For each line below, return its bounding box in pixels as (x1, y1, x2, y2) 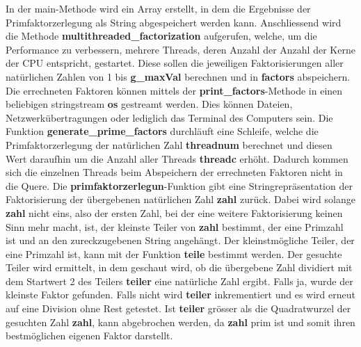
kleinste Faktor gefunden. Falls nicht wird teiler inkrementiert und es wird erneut (6, 287, 355, 302)
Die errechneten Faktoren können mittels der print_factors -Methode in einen (6, 83, 343, 97)
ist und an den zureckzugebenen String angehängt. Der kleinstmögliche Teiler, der (6, 233, 355, 248)
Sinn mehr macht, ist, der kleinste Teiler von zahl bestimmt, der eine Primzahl (6, 219, 344, 234)
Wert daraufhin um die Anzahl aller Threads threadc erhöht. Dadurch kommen (6, 151, 348, 166)
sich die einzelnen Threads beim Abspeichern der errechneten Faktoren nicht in (6, 165, 343, 179)
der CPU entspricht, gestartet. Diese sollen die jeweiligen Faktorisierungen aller (6, 56, 344, 70)
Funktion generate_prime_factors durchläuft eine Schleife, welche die (6, 124, 319, 138)
